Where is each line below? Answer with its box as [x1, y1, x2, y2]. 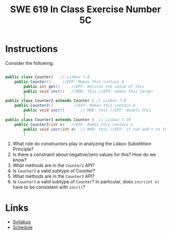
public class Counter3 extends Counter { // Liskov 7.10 [5, 117, 131, 122]
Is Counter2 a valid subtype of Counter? [12, 168, 96, 174]
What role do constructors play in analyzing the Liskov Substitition [12, 140, 152, 147]
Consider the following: [5, 60, 54, 66]
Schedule [12, 224, 33, 230]
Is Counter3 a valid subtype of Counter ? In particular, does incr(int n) [12, 179, 160, 185]
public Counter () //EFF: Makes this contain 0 [14, 79, 124, 84]
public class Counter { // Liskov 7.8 [5, 74, 90, 80]
